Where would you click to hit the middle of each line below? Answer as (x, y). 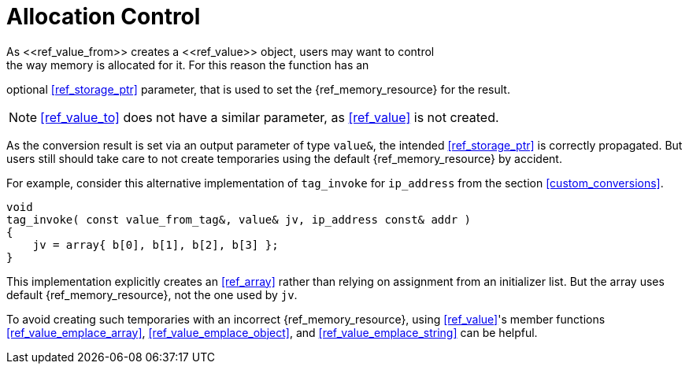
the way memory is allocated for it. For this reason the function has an (188, 65)
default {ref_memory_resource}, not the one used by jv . (152, 294)
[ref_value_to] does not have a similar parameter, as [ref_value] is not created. (270, 117)
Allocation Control (104, 17)
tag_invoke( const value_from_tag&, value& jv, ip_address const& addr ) (239, 219)
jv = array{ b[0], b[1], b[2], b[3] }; (156, 244)
